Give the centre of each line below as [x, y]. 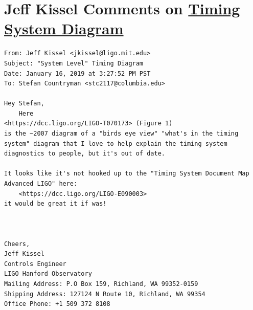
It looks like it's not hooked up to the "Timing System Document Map [127, 174]
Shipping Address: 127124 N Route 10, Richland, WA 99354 [105, 294]
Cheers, [17, 244]
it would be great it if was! [55, 204]
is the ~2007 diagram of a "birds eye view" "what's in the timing [121, 134]
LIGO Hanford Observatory [48, 274]
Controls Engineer [35, 264]
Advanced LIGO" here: [41, 184]
